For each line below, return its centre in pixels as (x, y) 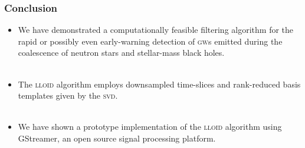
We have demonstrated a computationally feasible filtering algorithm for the (156, 30)
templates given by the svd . (68, 95)
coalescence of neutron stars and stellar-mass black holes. (121, 53)
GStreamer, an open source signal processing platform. (117, 138)
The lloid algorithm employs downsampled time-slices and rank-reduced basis (159, 84)
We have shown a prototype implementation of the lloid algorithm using (150, 127)
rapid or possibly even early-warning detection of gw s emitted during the (150, 41)
